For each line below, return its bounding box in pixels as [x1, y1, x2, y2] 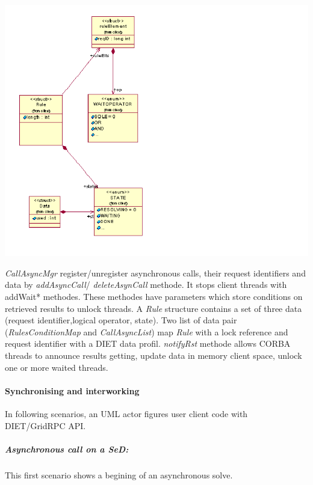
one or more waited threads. [5, 361, 108, 373]
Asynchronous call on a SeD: [5, 442, 129, 455]
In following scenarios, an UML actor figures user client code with [5, 407, 248, 420]
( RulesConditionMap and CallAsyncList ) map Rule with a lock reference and [5, 325, 288, 338]
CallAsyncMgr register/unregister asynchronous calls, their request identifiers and [5, 266, 306, 279]
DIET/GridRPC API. [5, 419, 86, 432]
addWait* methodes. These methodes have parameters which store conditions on [5, 290, 303, 303]
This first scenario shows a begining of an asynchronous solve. [5, 468, 233, 481]
